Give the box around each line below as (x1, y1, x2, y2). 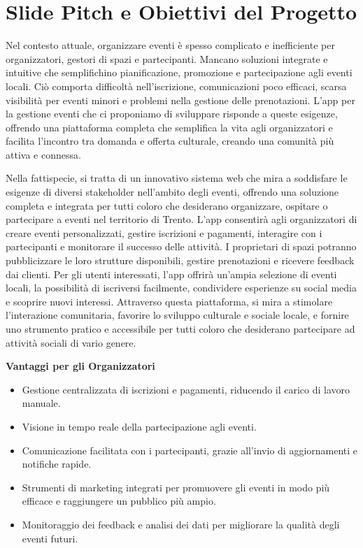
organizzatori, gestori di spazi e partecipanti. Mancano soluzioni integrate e (6, 51, 328, 66)
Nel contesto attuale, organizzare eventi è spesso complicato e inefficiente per (6, 38, 335, 52)
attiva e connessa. (6, 147, 81, 161)
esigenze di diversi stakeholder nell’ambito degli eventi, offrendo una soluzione (6, 185, 339, 199)
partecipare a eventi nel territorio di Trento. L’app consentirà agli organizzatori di (6, 212, 357, 226)
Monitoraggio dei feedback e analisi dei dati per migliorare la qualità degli (22, 517, 340, 531)
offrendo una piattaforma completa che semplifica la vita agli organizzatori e (6, 120, 333, 134)
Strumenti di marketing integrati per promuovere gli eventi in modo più (22, 480, 330, 494)
